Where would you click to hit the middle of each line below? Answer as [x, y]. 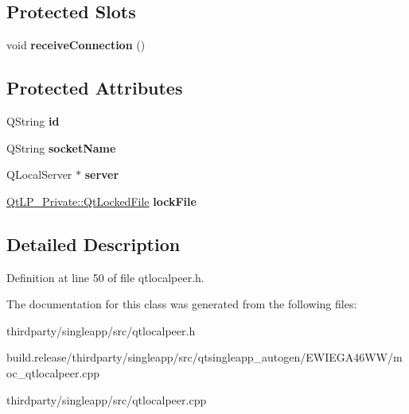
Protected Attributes [95, 88]
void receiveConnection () [76, 45]
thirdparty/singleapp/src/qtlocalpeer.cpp [107, 399]
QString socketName [61, 147]
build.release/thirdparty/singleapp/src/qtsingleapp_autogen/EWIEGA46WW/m [204, 357]
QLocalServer [39, 174]
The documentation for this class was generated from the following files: [182, 304]
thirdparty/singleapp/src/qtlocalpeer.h [101, 330]
